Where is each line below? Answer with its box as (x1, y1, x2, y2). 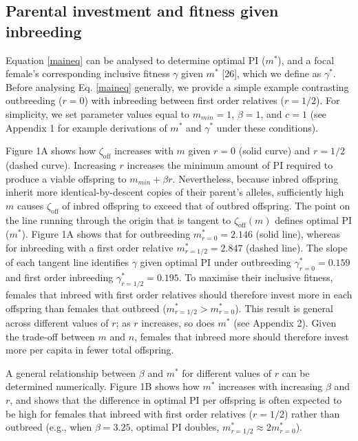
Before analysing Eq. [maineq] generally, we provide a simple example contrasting (6, 79, 349, 94)
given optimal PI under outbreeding (140, 255, 291, 269)
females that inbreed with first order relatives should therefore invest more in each (6, 287, 352, 301)
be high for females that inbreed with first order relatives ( (6, 406, 253, 420)
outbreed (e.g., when (6, 420, 92, 434)
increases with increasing (218, 379, 323, 393)
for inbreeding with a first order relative (6, 240, 173, 254)
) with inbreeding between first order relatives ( (84, 93, 284, 107)
